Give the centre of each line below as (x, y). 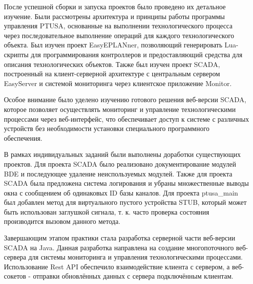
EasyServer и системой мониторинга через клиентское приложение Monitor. (118, 83)
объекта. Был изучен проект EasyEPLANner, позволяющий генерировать (113, 45)
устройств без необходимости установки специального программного (107, 128)
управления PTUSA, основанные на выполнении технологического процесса (118, 26)
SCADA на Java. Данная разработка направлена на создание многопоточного (119, 247)
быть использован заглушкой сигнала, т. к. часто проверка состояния (107, 211)
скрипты (16, 54)
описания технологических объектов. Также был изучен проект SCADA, (112, 64)
